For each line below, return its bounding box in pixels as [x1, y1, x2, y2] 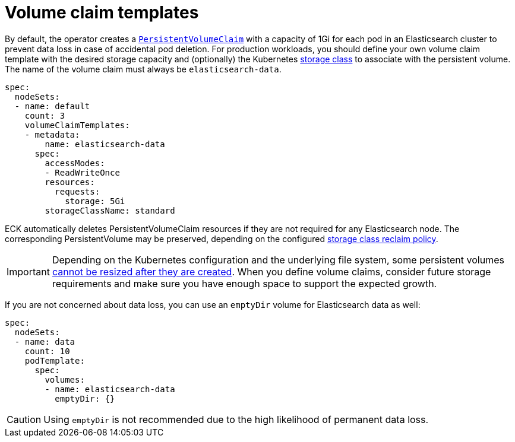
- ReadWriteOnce [45, 167, 120, 177]
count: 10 [24, 346, 70, 356]
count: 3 [24, 110, 65, 120]
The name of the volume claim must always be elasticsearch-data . [5, 63, 282, 74]
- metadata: [24, 129, 80, 139]
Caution [7, 413, 42, 425]
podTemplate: [24, 355, 85, 365]
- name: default [14, 101, 90, 111]
